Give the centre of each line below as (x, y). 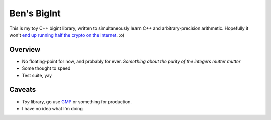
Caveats (23, 90)
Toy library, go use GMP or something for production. (77, 102)
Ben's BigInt (35, 13)
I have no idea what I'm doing (52, 108)
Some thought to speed (46, 68)
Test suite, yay (37, 75)
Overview (25, 49)
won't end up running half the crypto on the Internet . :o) (67, 35)
